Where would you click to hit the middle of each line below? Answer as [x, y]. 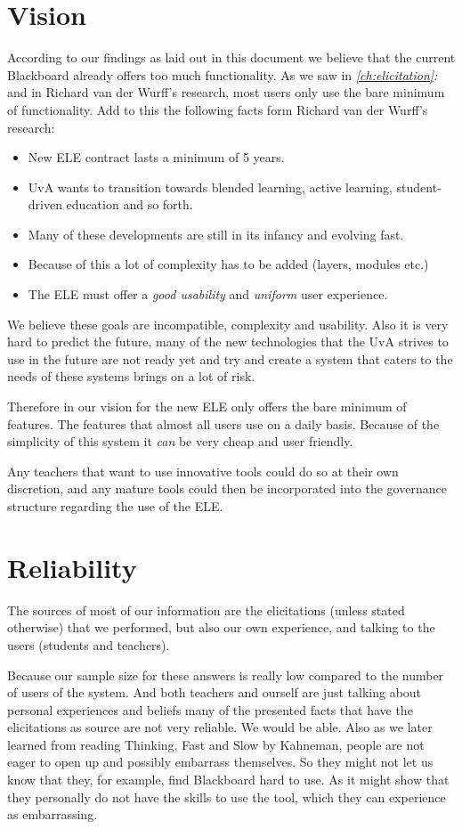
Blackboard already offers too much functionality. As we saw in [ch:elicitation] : [223, 74]
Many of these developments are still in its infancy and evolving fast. [216, 234]
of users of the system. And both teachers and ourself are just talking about [215, 692]
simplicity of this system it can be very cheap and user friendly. [180, 441]
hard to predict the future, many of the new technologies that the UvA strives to [228, 341]
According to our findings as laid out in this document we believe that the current [231, 57]
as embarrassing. [53, 814]
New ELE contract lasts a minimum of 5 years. [156, 157]
